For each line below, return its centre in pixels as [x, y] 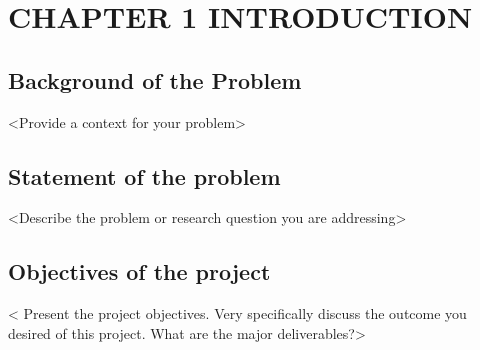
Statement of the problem [144, 175]
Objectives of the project [139, 271]
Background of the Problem [155, 79]
